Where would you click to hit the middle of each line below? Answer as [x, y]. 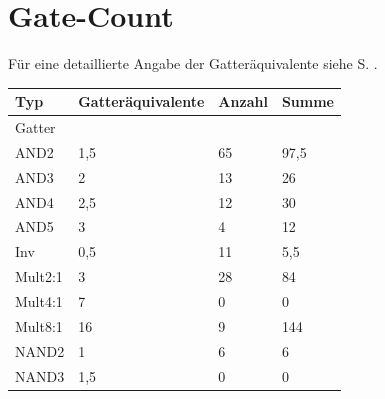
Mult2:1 [39, 276]
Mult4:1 [39, 300]
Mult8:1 [39, 325]
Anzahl [243, 101]
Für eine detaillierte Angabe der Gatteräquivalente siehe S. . [193, 63]
